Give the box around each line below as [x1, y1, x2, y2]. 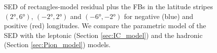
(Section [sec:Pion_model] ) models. [4, 39, 111, 50]
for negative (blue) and [124, 11, 193, 21]
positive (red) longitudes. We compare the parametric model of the [4, 20, 206, 31]
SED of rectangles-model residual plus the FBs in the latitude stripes [4, 1, 213, 11]
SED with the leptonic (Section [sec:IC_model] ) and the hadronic [4, 30, 203, 40]
